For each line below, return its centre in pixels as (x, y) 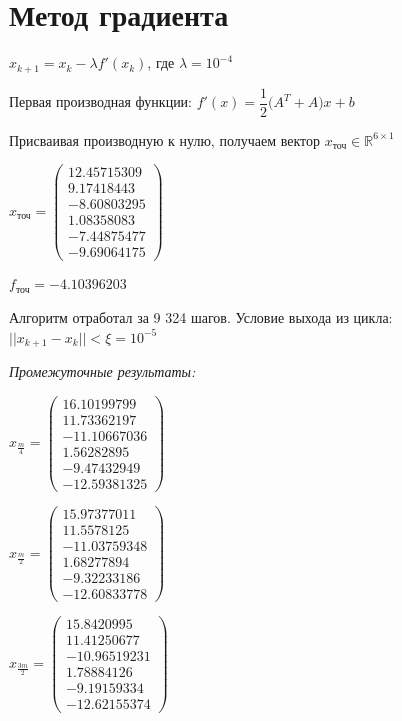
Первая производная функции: (101, 101)
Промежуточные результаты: (102, 371)
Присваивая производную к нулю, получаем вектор (164, 139)
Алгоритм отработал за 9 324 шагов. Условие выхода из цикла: (201, 317)
